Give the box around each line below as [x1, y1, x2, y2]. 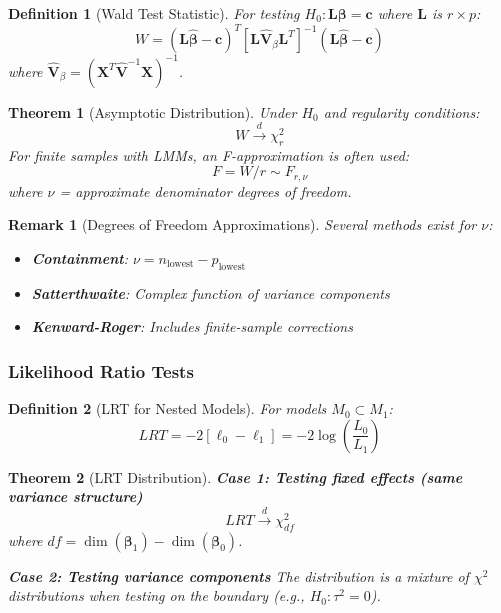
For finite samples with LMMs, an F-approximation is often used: [8, 144, 410, 165]
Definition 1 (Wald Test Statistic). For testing [8, 3, 300, 23]
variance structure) [8, 486, 143, 507]
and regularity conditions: [323, 101, 480, 122]
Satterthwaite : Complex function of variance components [31, 282, 390, 303]
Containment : [31, 248, 128, 269]
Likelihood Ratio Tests [8, 358, 194, 383]
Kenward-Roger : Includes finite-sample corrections [31, 316, 353, 337]
